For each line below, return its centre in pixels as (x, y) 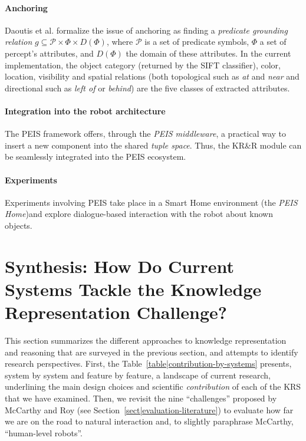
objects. (19, 225)
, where (120, 42)
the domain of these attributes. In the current (208, 53)
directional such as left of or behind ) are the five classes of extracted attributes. (147, 88)
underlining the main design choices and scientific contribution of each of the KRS (153, 386)
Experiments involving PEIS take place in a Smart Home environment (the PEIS (151, 202)
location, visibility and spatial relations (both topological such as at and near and (152, 76)
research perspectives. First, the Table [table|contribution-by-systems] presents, (148, 363)
